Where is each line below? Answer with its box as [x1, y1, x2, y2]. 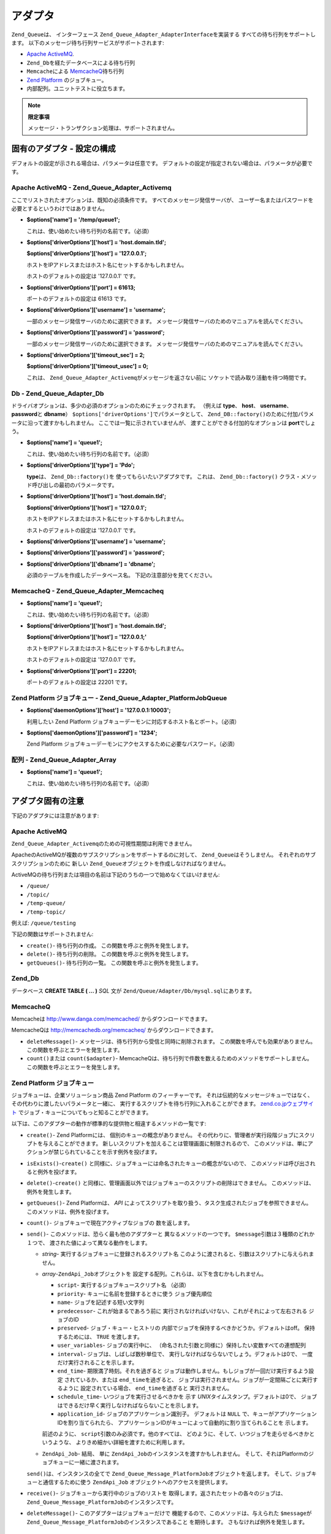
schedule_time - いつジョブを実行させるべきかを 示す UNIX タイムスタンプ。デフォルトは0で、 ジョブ [57, 1393, 318, 1400]
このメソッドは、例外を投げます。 [26, 1208, 113, 1215]
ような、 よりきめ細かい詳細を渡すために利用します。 [52, 1439, 188, 1446]
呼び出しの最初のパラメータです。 [31, 482, 118, 489]
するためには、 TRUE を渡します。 [57, 1333, 143, 1340]
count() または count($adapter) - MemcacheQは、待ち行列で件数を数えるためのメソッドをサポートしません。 [26, 1055, 313, 1062]
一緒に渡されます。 [74, 1459, 123, 1466]
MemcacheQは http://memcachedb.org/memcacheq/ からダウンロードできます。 [11, 1027, 217, 1034]
